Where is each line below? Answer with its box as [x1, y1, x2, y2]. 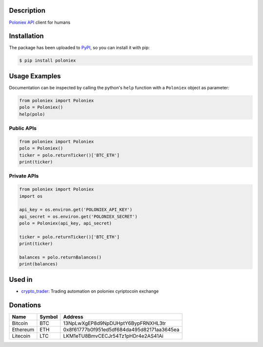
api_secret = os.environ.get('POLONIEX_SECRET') [19, 214, 138, 219]
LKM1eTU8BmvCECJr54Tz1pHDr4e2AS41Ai [63, 332, 164, 339]
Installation [9, 32, 44, 40]
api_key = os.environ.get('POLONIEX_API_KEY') [19, 207, 132, 212]
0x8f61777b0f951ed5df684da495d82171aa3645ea [63, 326, 180, 333]
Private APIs [9, 173, 39, 179]
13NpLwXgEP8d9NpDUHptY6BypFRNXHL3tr [63, 320, 166, 327]
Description [9, 6, 46, 15]
